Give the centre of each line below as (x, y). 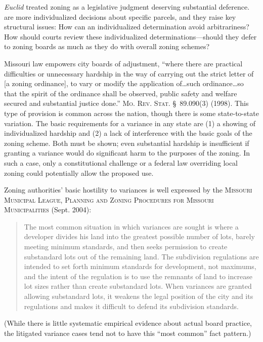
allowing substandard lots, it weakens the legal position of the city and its (139, 296)
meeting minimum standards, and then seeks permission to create (126, 246)
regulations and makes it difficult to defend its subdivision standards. (131, 306)
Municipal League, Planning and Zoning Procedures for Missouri (109, 199)
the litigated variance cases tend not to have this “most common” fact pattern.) (128, 333)
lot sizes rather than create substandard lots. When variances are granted (138, 286)
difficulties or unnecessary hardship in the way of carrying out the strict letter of (129, 73)
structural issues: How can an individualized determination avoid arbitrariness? (127, 27)
